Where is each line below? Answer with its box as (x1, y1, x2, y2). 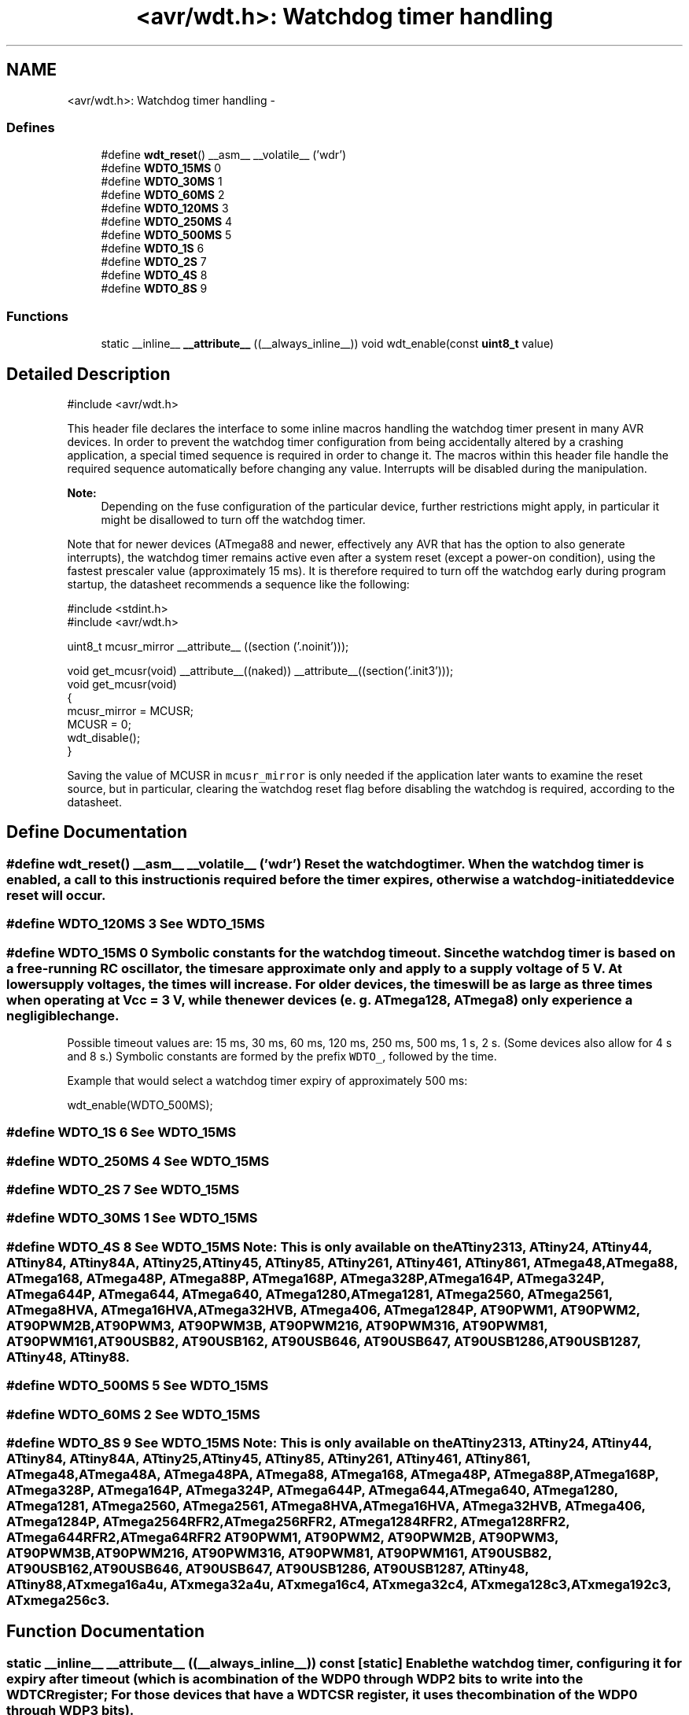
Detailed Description (6, 363, 171, 384)
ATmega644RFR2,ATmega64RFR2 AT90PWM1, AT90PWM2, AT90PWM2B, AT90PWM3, (6, 1529, 558, 1545)
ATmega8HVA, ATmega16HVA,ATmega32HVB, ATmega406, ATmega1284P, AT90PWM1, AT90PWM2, (6, 1301, 640, 1318)
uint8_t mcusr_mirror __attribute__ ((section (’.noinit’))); (67, 639, 349, 653)
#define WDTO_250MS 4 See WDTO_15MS (6, 1153, 270, 1169)
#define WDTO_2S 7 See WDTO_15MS (6, 1182, 240, 1198)
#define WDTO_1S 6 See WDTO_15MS (6, 1124, 237, 1141)
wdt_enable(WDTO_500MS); (67, 1097, 213, 1112)
